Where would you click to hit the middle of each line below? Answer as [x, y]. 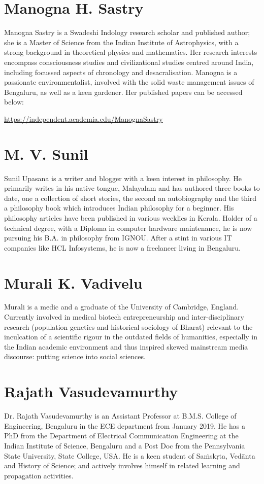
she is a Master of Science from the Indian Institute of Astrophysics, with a [121, 42]
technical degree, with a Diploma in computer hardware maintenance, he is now [128, 228]
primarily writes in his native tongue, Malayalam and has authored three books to [132, 188]
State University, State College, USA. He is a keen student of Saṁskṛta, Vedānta [130, 455]
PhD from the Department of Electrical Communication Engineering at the [121, 436]
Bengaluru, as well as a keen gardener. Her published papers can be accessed [123, 92]
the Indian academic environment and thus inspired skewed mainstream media [126, 346]
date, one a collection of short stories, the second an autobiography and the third [130, 198]
